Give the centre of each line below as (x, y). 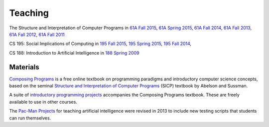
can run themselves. (30, 118)
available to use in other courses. (43, 102)
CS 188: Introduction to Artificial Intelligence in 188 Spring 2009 (74, 53)
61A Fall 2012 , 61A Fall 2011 (37, 34)
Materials (24, 67)
